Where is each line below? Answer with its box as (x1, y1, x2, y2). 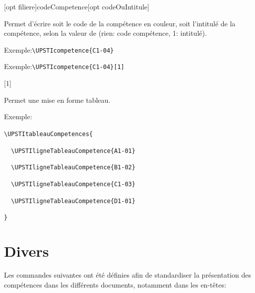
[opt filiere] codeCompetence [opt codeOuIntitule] (4, 1, 149, 11)
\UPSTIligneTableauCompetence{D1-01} (11, 197, 135, 205)
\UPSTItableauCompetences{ (4, 130, 93, 138)
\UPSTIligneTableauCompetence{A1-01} (11, 147, 135, 154)
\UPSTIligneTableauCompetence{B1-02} (11, 164, 135, 171)
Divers (4, 241, 49, 261)
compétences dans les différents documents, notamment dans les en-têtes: (4, 279, 226, 290)
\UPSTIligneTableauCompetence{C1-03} (11, 180, 135, 188)
